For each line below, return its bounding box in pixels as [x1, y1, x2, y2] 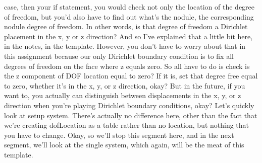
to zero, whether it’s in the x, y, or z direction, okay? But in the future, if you [4, 80, 245, 91]
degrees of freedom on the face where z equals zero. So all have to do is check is [4, 60, 250, 71]
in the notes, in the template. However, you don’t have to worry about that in [4, 41, 246, 51]
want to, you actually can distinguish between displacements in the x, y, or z [4, 90, 241, 101]
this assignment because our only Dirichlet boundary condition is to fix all [4, 50, 234, 61]
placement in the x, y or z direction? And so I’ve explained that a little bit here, [4, 31, 253, 41]
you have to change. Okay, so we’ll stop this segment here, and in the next [4, 129, 234, 140]
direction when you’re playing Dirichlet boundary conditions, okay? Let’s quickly [4, 100, 254, 110]
